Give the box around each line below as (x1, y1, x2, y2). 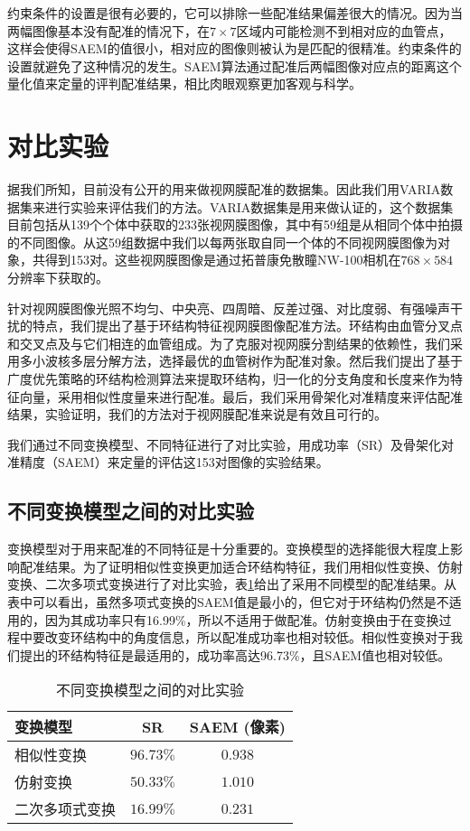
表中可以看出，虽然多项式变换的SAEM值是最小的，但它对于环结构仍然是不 (7, 592, 449, 611)
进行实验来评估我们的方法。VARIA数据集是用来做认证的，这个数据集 (44, 197, 454, 216)
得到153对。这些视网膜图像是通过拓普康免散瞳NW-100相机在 (44, 250, 401, 269)
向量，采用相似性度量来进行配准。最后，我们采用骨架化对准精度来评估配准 (19, 387, 463, 406)
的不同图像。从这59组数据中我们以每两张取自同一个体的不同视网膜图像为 (7, 232, 437, 251)
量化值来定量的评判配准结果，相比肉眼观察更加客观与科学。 (7, 74, 362, 93)
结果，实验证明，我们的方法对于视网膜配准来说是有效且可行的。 (7, 405, 387, 424)
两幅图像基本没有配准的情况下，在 (7, 21, 210, 40)
